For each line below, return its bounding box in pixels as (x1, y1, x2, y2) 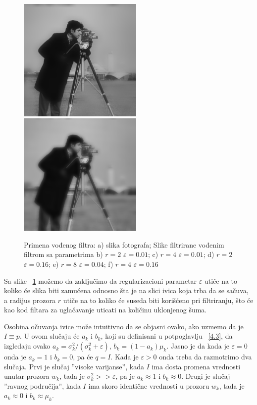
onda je (4, 352, 26, 362)
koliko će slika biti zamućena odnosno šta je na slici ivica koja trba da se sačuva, (4, 285, 249, 296)
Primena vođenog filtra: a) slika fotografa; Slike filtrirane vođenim (24, 239, 224, 250)
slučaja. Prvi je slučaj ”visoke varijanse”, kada (4, 361, 144, 371)
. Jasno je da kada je (166, 341, 229, 351)
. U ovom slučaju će (19, 331, 80, 341)
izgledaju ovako (4, 341, 51, 351)
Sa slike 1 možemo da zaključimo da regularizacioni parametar (4, 275, 197, 286)
